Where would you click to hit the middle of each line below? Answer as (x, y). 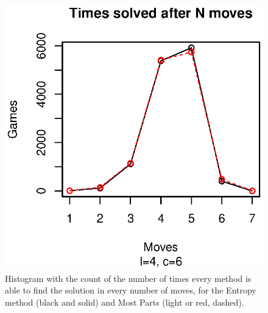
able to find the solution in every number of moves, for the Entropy (131, 290)
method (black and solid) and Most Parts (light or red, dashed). (125, 302)
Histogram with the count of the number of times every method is (128, 278)
